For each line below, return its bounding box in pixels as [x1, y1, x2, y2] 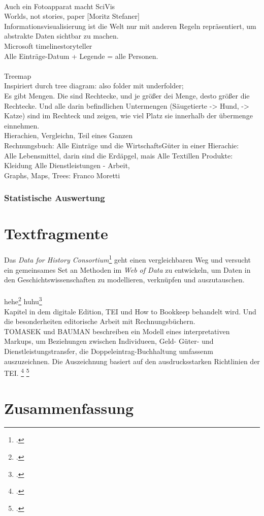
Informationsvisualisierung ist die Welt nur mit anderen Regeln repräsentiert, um [4, 20, 256, 31]
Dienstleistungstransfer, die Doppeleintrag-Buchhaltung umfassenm [4, 345, 213, 356]
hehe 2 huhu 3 [4, 295, 42, 306]
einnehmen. [4, 120, 40, 131]
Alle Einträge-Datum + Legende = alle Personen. [4, 50, 158, 61]
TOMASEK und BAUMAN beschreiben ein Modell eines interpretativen [4, 326, 230, 336]
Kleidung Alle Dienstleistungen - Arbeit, [4, 160, 130, 171]
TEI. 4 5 [4, 366, 29, 378]
